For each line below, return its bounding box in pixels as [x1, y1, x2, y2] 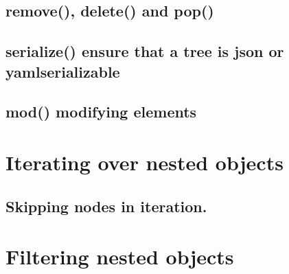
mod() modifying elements [5, 101, 197, 122]
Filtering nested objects [5, 242, 234, 271]
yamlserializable [5, 60, 120, 82]
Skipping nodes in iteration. [5, 195, 207, 216]
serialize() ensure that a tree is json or [5, 41, 284, 62]
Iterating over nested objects [5, 148, 284, 176]
